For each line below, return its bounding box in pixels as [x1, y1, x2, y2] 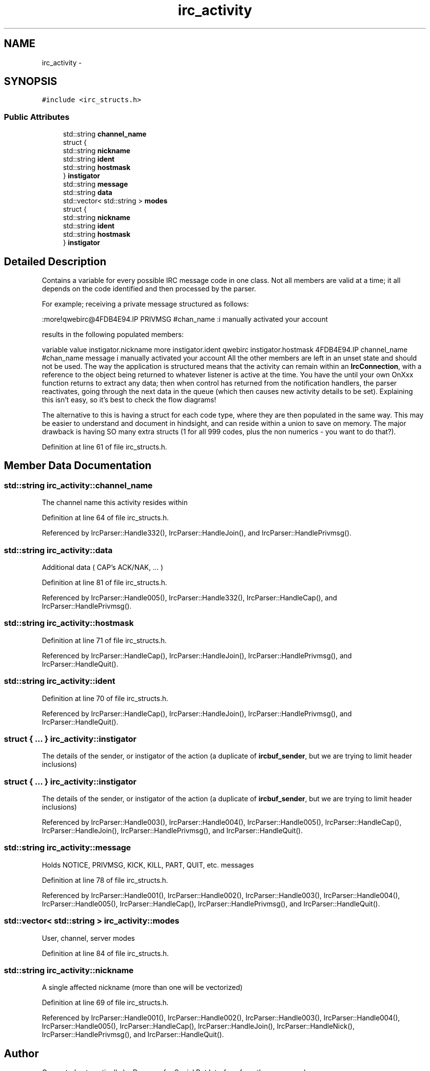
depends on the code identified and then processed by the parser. [42, 284, 256, 293]
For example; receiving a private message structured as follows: [42, 300, 249, 309]
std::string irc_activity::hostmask [4, 618, 134, 628]
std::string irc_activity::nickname [4, 965, 134, 975]
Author [4, 1047, 39, 1060]
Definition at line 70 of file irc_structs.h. [42, 694, 168, 703]
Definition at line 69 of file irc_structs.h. [42, 998, 169, 1007]
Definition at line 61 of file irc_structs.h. [42, 443, 167, 451]
